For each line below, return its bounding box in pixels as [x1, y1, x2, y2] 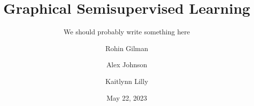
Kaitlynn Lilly [105, 76, 148, 86]
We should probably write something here [64, 26, 190, 37]
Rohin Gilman [105, 43, 148, 53]
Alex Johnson [106, 59, 147, 70]
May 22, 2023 [106, 92, 147, 103]
